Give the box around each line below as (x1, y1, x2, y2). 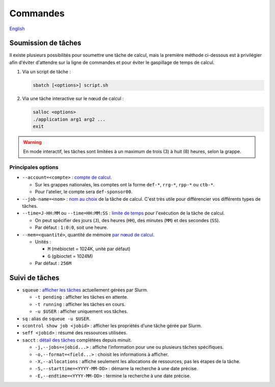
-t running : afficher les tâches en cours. (35, 301, 126, 307)
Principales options (9, 164, 59, 171)
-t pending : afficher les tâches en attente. (35, 294, 128, 300)
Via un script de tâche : (22, 69, 71, 75)
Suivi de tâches (9, 273, 60, 282)
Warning (23, 139, 42, 145)
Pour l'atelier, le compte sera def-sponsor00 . (35, 189, 132, 195)
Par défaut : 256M (35, 260, 72, 267)
